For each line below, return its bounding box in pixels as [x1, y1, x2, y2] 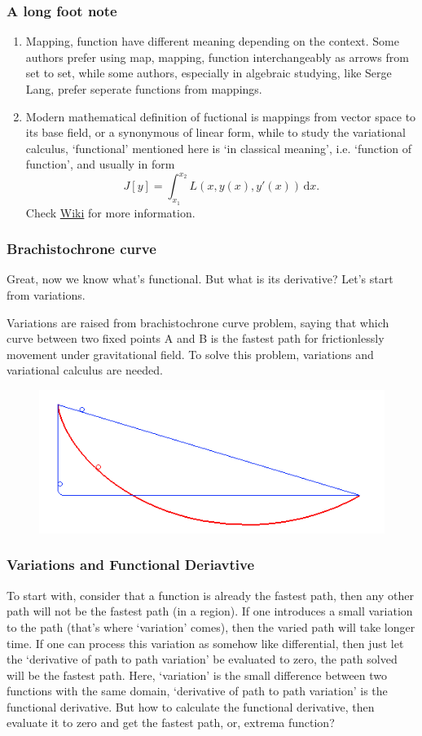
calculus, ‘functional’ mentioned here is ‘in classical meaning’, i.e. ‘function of [25, 139, 412, 156]
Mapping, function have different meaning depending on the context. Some [25, 33, 399, 50]
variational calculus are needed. [7, 361, 163, 379]
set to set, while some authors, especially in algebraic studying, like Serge [25, 64, 392, 81]
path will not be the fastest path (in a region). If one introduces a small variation [7, 602, 413, 620]
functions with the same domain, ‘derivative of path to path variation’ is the [7, 682, 388, 699]
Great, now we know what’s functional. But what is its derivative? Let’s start [7, 270, 393, 287]
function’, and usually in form [25, 156, 175, 173]
